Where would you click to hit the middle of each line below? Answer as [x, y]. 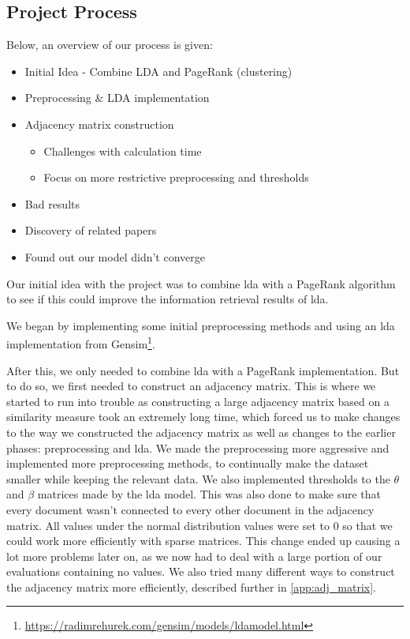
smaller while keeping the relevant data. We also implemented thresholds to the [198, 478]
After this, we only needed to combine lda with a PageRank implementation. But [203, 370]
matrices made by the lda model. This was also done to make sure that [209, 494]
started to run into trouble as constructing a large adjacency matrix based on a [198, 401]
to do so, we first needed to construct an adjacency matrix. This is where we [191, 386]
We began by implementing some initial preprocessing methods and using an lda [201, 325]
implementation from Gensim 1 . [81, 342]
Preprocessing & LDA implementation [117, 98]
